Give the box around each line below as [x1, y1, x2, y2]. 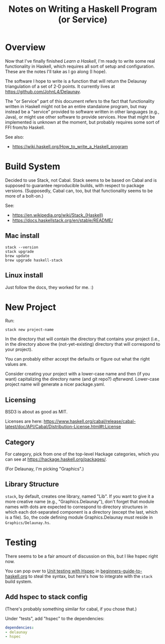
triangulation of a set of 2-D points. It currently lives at [5, 83, 115, 89]
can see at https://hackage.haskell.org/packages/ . [5, 456, 107, 462]
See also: [5, 134, 24, 140]
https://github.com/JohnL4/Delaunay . [5, 88, 81, 94]
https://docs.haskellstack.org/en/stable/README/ [12, 217, 113, 223]
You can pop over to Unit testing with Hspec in [5, 568, 99, 574]
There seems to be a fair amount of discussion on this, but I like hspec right [5, 553, 159, 559]
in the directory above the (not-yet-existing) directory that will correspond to [5, 341, 161, 347]
